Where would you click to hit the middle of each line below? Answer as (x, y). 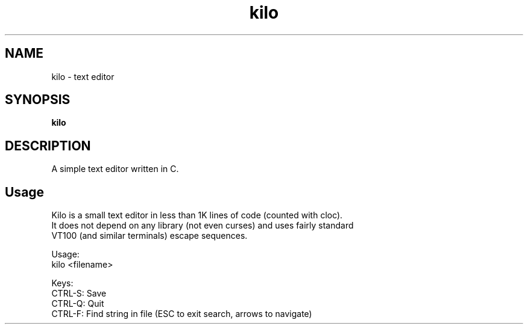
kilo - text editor (83, 76)
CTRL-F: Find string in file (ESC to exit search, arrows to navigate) (182, 314)
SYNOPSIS (38, 100)
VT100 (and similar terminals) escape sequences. (149, 236)
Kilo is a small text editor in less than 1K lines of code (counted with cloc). (197, 215)
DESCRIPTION (48, 146)
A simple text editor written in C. (115, 169)
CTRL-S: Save (79, 294)
